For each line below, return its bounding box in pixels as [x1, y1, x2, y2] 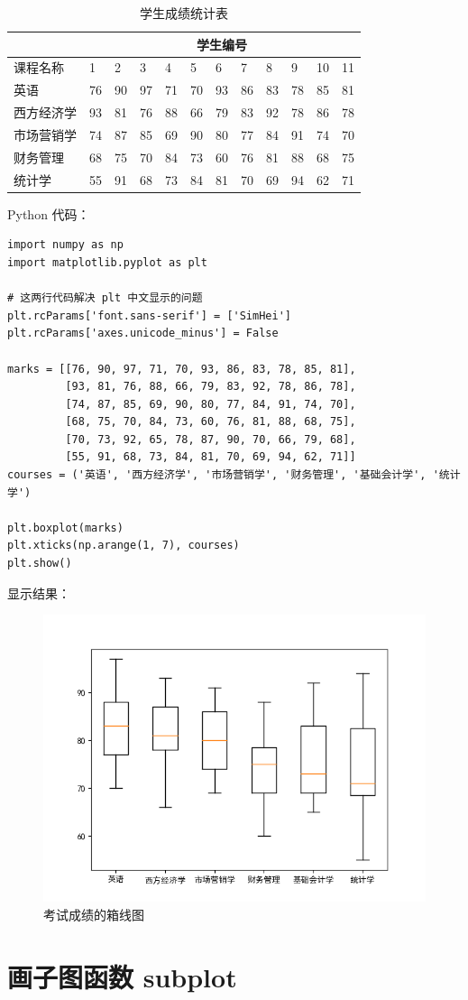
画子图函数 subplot [7, 958, 237, 995]
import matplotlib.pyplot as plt [7, 255, 207, 269]
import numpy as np [7, 238, 124, 252]
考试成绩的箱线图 [43, 904, 144, 923]
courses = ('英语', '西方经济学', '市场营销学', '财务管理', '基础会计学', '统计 [7, 468, 461, 482]
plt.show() [7, 557, 72, 570]
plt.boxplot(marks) [7, 521, 124, 534]
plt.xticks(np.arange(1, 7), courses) [7, 539, 240, 552]
